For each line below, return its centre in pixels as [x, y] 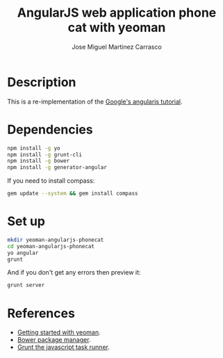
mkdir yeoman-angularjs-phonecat [56, 240]
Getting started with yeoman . [59, 332]
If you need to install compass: [51, 181]
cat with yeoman [117, 27]
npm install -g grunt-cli [44, 154]
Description [42, 82]
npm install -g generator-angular [57, 168]
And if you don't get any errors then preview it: [74, 272]
